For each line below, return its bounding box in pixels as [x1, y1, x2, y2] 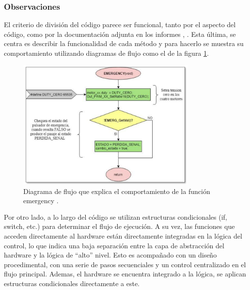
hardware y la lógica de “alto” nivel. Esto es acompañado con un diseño [4, 250, 217, 260]
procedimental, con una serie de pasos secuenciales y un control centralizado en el [4, 259, 246, 269]
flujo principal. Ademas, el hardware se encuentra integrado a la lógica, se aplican [4, 269, 246, 279]
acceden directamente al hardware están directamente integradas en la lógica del [4, 231, 242, 241]
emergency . [23, 195, 59, 206]
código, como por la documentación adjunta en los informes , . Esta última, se [4, 29, 236, 39]
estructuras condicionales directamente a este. [4, 278, 140, 288]
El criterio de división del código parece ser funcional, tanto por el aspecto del [4, 19, 236, 30]
